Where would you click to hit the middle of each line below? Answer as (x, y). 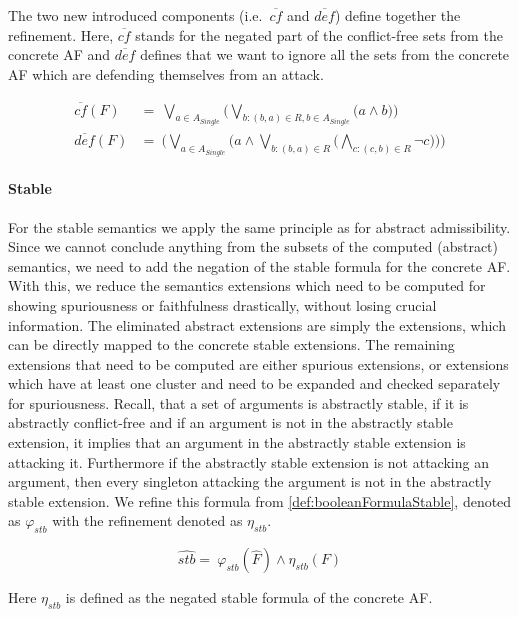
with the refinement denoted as (147, 520)
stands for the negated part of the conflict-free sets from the (319, 34)
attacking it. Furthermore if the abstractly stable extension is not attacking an (248, 461)
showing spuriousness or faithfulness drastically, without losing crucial (222, 304)
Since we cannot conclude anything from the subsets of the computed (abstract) (253, 246)
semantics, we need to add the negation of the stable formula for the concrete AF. (259, 265)
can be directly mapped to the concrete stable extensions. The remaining (231, 344)
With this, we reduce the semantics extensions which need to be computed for (247, 285)
